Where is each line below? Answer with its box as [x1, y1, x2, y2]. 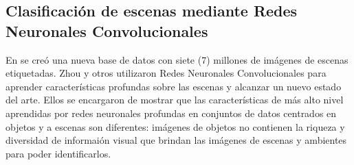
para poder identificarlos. [5, 146, 111, 160]
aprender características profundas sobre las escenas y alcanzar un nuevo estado [5, 79, 342, 93]
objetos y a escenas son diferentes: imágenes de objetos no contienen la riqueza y [5, 119, 345, 134]
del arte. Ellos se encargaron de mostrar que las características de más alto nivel [5, 92, 344, 107]
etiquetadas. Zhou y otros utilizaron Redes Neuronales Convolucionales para [5, 66, 327, 80]
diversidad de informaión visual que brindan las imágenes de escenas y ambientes [5, 133, 347, 147]
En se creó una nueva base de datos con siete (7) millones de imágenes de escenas [5, 52, 349, 66]
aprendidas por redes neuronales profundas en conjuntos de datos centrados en [5, 105, 337, 120]
